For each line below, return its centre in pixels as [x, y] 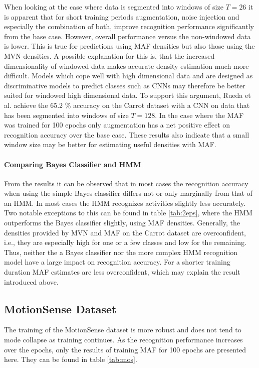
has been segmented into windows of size [66, 115]
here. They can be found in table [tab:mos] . [71, 359]
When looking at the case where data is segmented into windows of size [114, 7]
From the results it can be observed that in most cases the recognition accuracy [126, 183]
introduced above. [31, 281]
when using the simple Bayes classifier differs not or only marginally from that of [128, 193]
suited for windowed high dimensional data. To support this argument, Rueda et [127, 95]
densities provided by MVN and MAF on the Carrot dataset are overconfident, [125, 232]
